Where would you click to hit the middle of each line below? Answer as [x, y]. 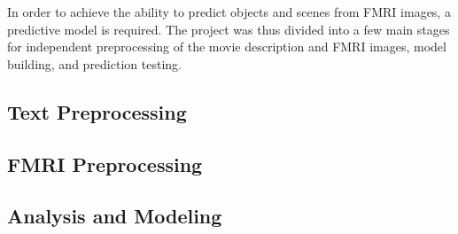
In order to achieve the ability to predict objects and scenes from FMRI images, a [229, 12]
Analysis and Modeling [115, 216]
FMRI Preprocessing [105, 164]
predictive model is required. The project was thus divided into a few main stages [229, 29]
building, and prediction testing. [94, 63]
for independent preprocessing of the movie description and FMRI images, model [227, 47]
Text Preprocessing [97, 111]
